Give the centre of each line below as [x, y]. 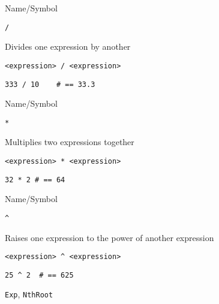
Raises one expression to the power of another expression [109, 237]
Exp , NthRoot [29, 294]
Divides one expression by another [68, 46]
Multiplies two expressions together [70, 142]
